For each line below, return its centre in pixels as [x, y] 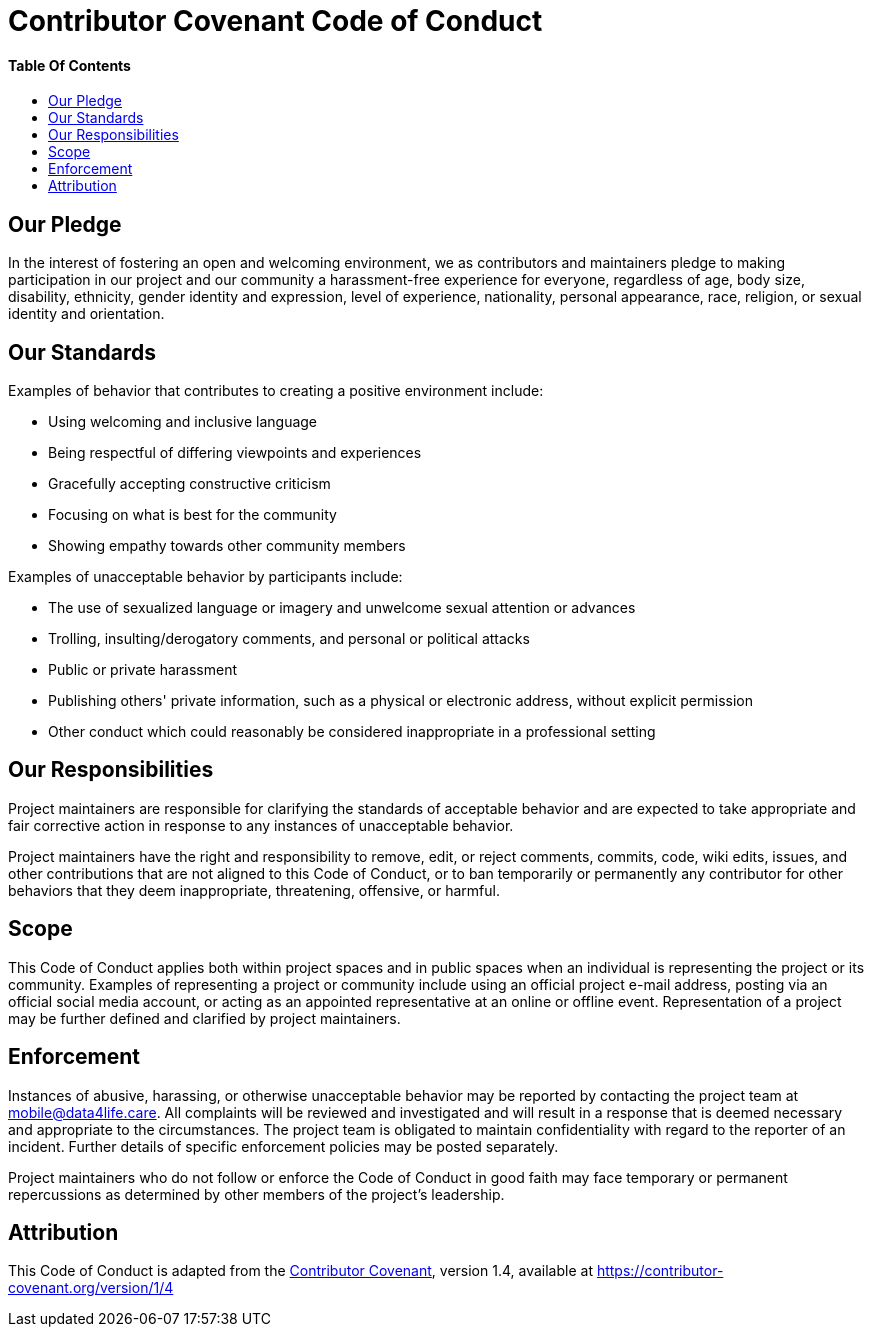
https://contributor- [660, 1271]
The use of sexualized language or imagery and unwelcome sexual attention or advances [342, 608]
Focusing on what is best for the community [192, 515]
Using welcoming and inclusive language [183, 422]
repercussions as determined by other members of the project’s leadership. [256, 1194]
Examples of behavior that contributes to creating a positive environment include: [276, 391]
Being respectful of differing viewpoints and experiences [235, 453]
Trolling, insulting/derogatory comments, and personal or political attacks [289, 639]
